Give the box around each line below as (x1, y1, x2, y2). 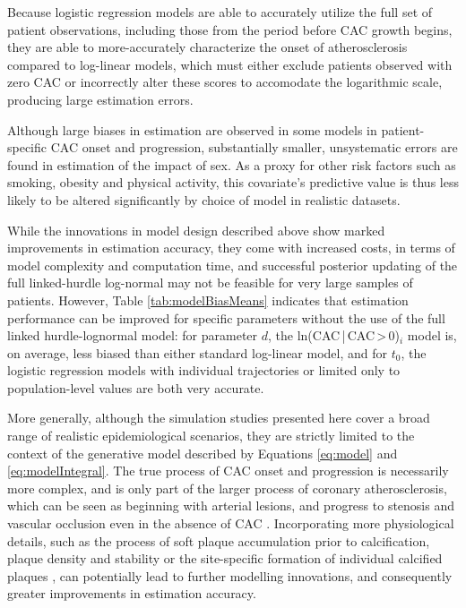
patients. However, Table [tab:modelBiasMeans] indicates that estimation (7, 290, 409, 309)
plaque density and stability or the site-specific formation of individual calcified (7, 549, 443, 568)
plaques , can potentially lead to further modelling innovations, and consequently (7, 566, 453, 585)
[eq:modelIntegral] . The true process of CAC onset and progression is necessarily (7, 461, 449, 480)
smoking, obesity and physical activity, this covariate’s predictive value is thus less (7, 173, 459, 192)
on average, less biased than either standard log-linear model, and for (7, 343, 388, 362)
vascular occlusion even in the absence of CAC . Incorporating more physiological (7, 514, 454, 533)
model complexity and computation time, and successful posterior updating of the (7, 255, 458, 274)
